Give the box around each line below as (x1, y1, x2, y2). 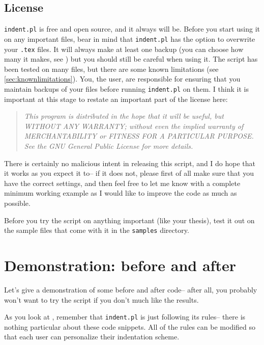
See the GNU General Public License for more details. (24, 140, 193, 151)
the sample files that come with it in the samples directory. (4, 225, 189, 235)
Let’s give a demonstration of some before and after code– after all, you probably (4, 284, 257, 295)
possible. (4, 197, 31, 208)
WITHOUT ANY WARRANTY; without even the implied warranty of (24, 120, 244, 131)
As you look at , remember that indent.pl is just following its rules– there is (4, 311, 246, 322)
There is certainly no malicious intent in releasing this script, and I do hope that (4, 157, 256, 168)
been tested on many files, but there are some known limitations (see (4, 63, 219, 74)
